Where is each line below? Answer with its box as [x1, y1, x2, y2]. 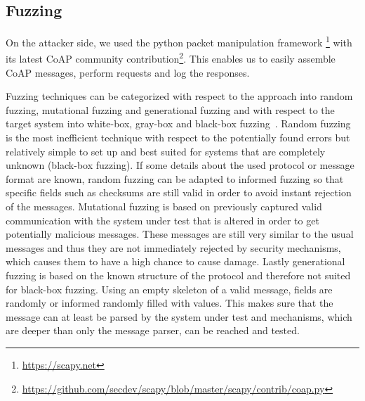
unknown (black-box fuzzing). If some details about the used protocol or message [6, 158, 354, 172]
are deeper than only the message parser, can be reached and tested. [6, 323, 300, 338]
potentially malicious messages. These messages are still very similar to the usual [6, 227, 354, 241]
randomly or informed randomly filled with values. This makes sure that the [6, 295, 333, 310]
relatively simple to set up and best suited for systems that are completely [6, 144, 326, 158]
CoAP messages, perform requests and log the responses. [6, 65, 250, 79]
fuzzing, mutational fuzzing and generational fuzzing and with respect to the [6, 102, 335, 117]
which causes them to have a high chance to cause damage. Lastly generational [6, 254, 345, 269]
